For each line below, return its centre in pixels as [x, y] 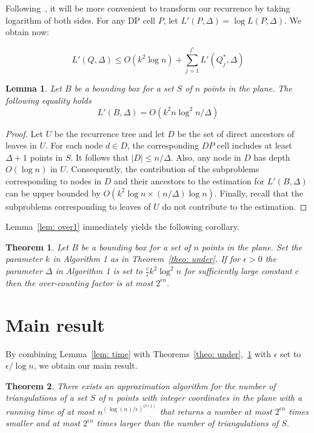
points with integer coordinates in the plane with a [209, 398]
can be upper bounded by [53, 193]
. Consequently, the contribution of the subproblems [162, 169]
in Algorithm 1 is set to [99, 270]
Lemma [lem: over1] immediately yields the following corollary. [122, 227]
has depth [272, 157]
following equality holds [48, 100]
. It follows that [99, 157]
